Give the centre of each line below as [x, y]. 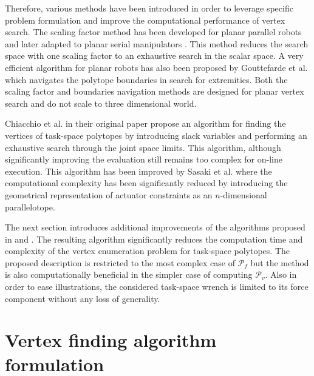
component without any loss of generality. [83, 298]
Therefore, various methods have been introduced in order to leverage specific [149, 8]
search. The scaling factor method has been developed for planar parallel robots [153, 32]
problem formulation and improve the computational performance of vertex [145, 20]
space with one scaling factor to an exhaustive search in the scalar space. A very [154, 55]
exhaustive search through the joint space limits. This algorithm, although [143, 147]
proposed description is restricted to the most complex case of [120, 262]
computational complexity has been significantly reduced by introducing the [146, 183]
